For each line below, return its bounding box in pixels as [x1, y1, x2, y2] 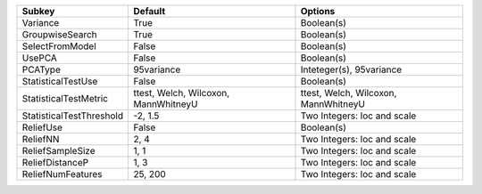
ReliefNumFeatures [21, 168, 103, 180]
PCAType [21, 63, 62, 76]
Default [133, 5, 166, 17]
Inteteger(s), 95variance [300, 63, 403, 76]
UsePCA [21, 52, 58, 64]
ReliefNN [21, 133, 60, 145]
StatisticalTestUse [21, 76, 98, 87]
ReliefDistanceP [21, 157, 89, 168]
